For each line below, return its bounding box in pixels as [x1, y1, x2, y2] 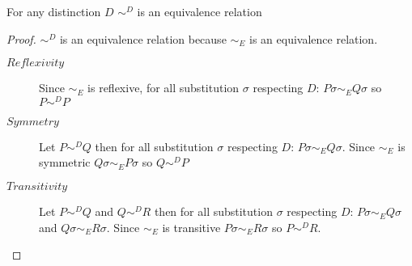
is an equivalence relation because [59, 30, 227, 47]
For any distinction [6, 3, 101, 19]
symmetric [39, 154, 91, 171]
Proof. [6, 30, 36, 47]
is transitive [162, 218, 221, 235]
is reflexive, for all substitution [87, 79, 240, 96]
